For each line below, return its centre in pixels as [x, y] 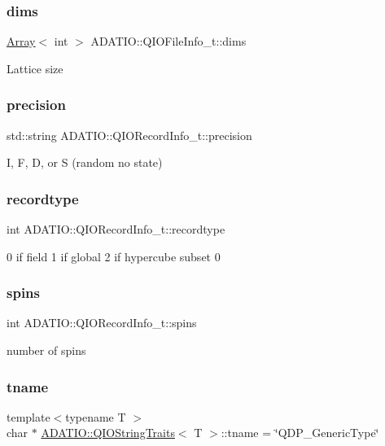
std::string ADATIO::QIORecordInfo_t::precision [129, 135]
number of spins [46, 350]
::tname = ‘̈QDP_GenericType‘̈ [300, 433]
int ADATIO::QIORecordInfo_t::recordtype [116, 229]
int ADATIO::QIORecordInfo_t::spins [102, 323]
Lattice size [35, 68]
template [28, 416]
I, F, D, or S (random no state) [85, 162]
